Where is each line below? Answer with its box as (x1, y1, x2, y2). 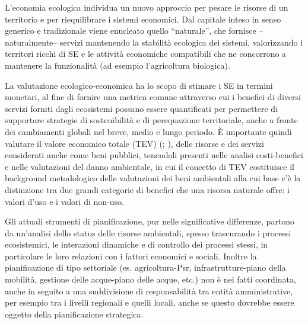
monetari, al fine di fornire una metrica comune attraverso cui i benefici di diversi (5, 91, 301, 103)
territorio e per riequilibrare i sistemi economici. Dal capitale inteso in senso (5, 12, 281, 25)
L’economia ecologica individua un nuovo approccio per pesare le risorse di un (5, 1, 288, 13)
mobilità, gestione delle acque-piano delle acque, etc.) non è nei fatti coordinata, (5, 273, 296, 285)
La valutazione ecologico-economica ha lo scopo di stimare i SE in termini (5, 79, 273, 91)
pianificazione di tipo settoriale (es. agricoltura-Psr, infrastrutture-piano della (5, 261, 286, 274)
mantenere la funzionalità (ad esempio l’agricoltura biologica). (5, 59, 230, 71)
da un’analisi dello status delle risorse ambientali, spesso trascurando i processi (5, 226, 291, 239)
